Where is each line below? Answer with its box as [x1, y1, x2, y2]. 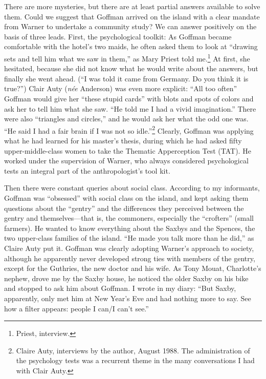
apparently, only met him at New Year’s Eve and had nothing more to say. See [4, 292, 251, 303]
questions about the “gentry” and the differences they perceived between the [4, 202, 244, 213]
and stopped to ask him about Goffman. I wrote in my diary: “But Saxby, [4, 283, 236, 293]
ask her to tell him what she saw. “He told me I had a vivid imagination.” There [4, 103, 256, 114]
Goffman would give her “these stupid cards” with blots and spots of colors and [4, 93, 254, 103]
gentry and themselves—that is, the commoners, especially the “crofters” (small [4, 213, 254, 223]
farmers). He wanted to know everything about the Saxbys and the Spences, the [4, 222, 255, 233]
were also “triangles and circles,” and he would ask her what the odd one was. [4, 113, 249, 124]
